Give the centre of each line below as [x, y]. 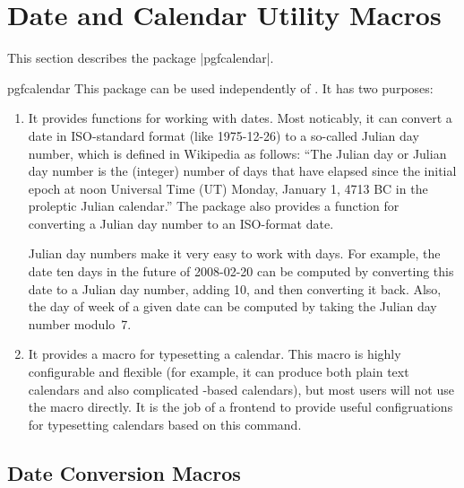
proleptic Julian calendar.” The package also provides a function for [214, 206]
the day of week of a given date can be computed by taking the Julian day [232, 306]
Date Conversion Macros [124, 472]
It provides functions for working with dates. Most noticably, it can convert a [240, 118]
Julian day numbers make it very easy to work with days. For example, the [234, 253]
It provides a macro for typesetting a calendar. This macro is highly [215, 354]
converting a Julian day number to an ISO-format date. [181, 223]
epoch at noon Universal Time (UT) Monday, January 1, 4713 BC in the [228, 188]
